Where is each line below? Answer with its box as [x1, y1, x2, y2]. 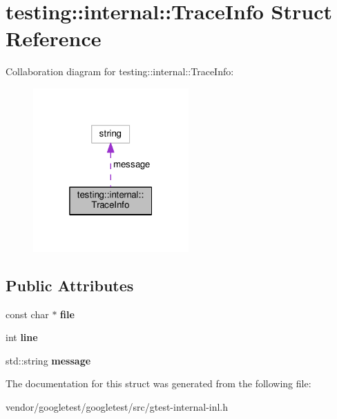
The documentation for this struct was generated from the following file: [6, 376, 311, 391]
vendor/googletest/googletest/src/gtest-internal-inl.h [6, 399, 229, 413]
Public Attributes [6, 274, 134, 295]
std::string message [6, 353, 91, 367]
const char [6, 306, 49, 321]
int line [6, 330, 38, 344]
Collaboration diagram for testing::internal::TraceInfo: [6, 64, 234, 79]
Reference [6, 24, 102, 52]
